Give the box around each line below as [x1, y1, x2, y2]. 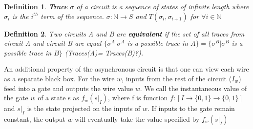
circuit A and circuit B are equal [4, 38, 102, 48]
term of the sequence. [41, 11, 104, 21]
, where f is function [108, 92, 168, 103]
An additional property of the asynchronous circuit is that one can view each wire [4, 64, 249, 74]
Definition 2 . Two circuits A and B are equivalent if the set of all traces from [4, 28, 245, 38]
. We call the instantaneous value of [140, 83, 247, 93]
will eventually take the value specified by [75, 113, 200, 124]
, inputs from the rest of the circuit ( [122, 73, 232, 83]
